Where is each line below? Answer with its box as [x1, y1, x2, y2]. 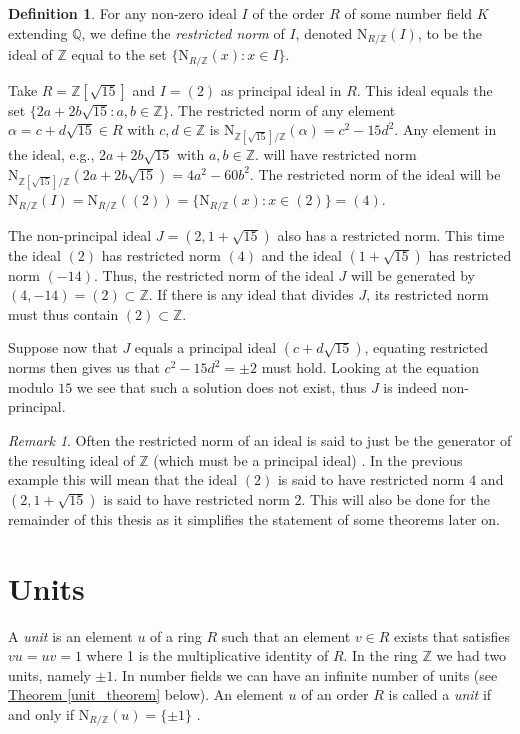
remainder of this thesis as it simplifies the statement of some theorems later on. [8, 508, 500, 529]
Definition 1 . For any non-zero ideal [8, 3, 237, 23]
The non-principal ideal [8, 224, 152, 245]
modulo [8, 376, 54, 397]
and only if [8, 703, 75, 724]
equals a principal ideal [134, 337, 277, 358]
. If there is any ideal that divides [148, 284, 354, 305]
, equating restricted [364, 337, 488, 358]
